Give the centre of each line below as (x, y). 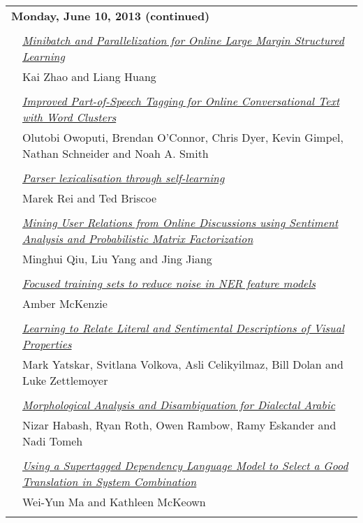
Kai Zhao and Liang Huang (89, 76)
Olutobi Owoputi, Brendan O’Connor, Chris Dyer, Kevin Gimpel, (183, 137)
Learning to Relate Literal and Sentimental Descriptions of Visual (183, 328)
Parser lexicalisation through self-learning (124, 178)
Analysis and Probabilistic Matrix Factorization (138, 238)
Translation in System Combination (110, 481)
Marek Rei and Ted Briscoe (90, 198)
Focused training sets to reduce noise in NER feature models (169, 283)
